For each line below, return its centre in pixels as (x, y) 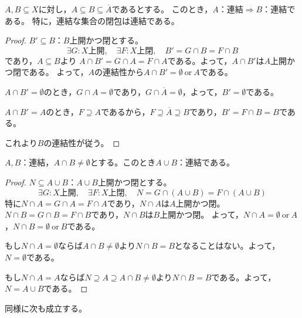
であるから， (125, 111)
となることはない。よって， (227, 246)
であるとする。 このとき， (162, 9)
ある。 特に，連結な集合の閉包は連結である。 (92, 20)
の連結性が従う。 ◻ (82, 142)
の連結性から (119, 72)
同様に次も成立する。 (46, 308)
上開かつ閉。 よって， (201, 214)
